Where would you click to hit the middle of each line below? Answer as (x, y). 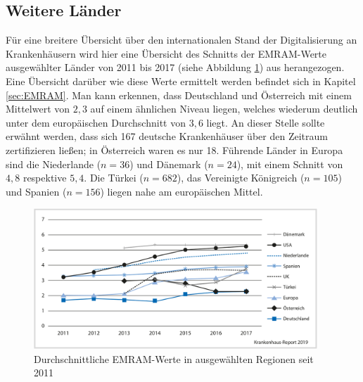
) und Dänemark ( (169, 164)
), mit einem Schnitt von (290, 164)
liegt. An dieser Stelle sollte (266, 122)
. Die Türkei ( (114, 178)
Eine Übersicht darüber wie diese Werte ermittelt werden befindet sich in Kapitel (181, 81)
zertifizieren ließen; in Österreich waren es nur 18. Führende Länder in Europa (174, 149)
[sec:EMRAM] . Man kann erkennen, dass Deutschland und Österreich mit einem (179, 95)
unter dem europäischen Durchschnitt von (96, 122)
